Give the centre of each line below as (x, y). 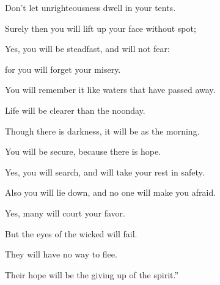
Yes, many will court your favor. (65, 213)
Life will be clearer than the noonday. (75, 110)
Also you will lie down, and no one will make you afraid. (111, 192)
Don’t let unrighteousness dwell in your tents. (90, 7)
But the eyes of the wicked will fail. (71, 233)
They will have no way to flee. (61, 254)
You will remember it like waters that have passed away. (110, 90)
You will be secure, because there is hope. (83, 151)
